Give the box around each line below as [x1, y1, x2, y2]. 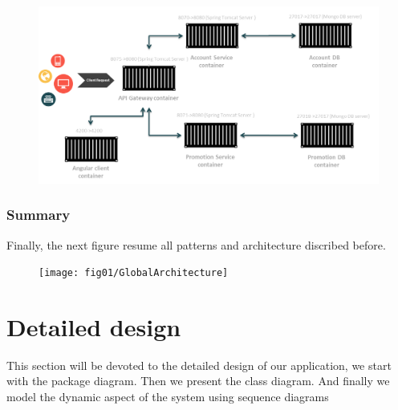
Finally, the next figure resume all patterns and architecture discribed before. [6, 236, 386, 253]
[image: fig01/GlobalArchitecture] [39, 267, 229, 279]
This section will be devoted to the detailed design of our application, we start [6, 356, 392, 373]
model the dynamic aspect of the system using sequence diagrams [6, 388, 329, 405]
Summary [6, 205, 71, 225]
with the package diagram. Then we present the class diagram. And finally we [6, 372, 390, 389]
